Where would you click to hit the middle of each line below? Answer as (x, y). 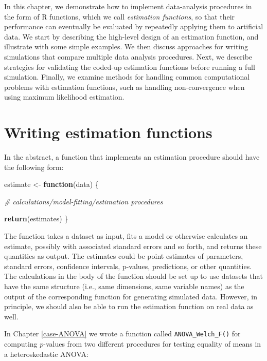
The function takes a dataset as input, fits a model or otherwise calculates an (126, 236)
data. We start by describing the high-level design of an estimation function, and (131, 36)
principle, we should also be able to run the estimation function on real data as (129, 306)
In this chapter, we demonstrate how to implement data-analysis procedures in (128, 6)
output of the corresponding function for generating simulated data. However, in (131, 296)
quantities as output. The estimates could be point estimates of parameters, (124, 256)
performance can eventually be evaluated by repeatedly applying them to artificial (134, 26)
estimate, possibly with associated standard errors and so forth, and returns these (133, 246)
